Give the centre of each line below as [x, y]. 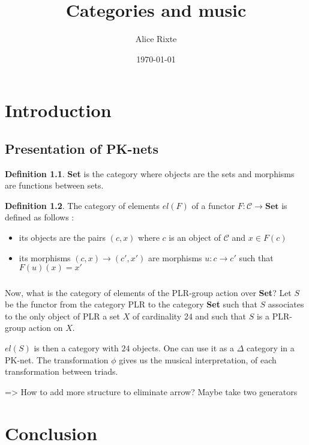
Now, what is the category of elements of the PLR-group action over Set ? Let [148, 292]
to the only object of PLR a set [62, 316]
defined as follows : [40, 217]
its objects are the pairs [62, 238]
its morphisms [45, 257]
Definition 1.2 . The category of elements [82, 205]
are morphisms [175, 257]
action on [46, 328]
